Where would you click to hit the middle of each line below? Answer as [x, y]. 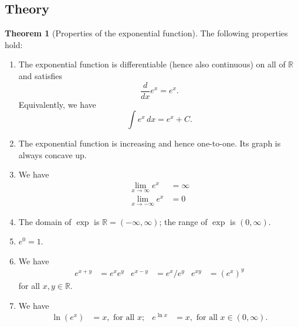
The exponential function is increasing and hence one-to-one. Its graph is [150, 143]
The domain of [45, 221]
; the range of [183, 221]
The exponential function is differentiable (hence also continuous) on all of [152, 64]
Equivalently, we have [57, 104]
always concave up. [53, 154]
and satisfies [40, 75]
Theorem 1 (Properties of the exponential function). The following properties [146, 33]
